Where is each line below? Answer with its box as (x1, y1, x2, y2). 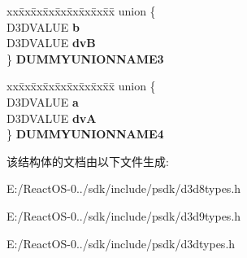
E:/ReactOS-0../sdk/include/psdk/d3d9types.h (6, 207, 241, 224)
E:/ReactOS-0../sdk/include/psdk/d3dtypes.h (6, 234, 236, 251)
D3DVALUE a (6, 93, 79, 110)
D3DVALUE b (6, 18, 80, 35)
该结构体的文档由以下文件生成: (6, 152, 169, 169)
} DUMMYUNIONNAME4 (6, 125, 164, 142)
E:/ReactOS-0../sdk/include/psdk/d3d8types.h (6, 180, 241, 197)
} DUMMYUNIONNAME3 (6, 50, 164, 67)
